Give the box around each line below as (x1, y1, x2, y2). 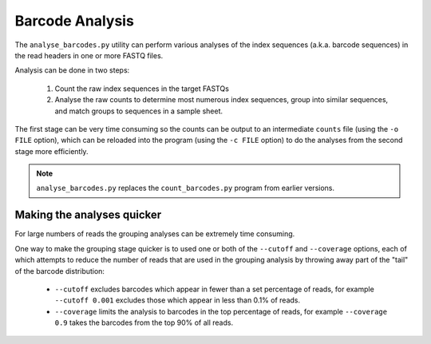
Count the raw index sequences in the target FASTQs (54, 84, 229, 93)
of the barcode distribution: (14, 266, 105, 275)
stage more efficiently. (14, 146, 89, 156)
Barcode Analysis (14, 12, 135, 30)
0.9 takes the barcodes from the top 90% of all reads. (54, 318, 234, 327)
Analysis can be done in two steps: (14, 65, 130, 75)
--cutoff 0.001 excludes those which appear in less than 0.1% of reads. (54, 295, 301, 305)
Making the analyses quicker (14, 208, 162, 222)
